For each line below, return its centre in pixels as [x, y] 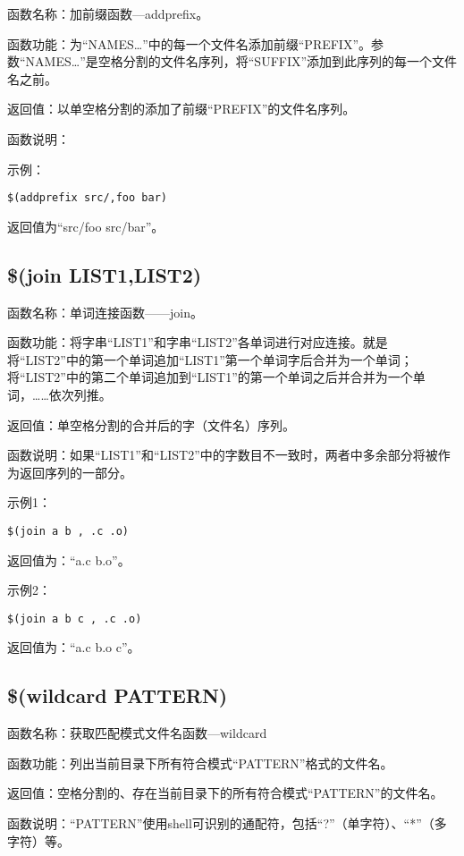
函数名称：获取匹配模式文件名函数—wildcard [137, 733]
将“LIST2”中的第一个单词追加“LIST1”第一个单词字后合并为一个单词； [210, 359]
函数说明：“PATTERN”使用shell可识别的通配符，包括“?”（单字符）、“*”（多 [227, 823]
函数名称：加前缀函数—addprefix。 [108, 13]
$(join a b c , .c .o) [75, 619]
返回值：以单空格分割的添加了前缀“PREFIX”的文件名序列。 [181, 109]
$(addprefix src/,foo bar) [87, 198]
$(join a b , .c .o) [68, 531]
